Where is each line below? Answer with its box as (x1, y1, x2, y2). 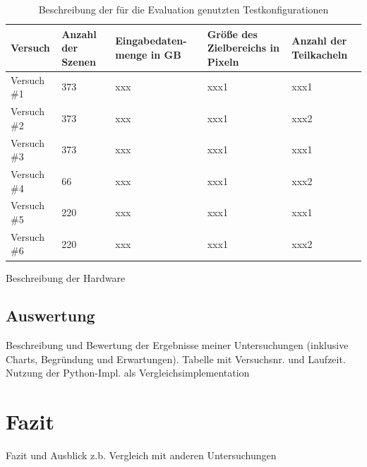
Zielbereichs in (207, 40, 279, 55)
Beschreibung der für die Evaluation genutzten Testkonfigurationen (38, 2, 329, 16)
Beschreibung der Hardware (6, 270, 126, 285)
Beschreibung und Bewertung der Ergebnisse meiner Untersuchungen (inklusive (6, 338, 349, 353)
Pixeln (207, 54, 239, 69)
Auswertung (6, 305, 95, 326)
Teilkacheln (291, 47, 348, 61)
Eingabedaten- (115, 33, 187, 48)
